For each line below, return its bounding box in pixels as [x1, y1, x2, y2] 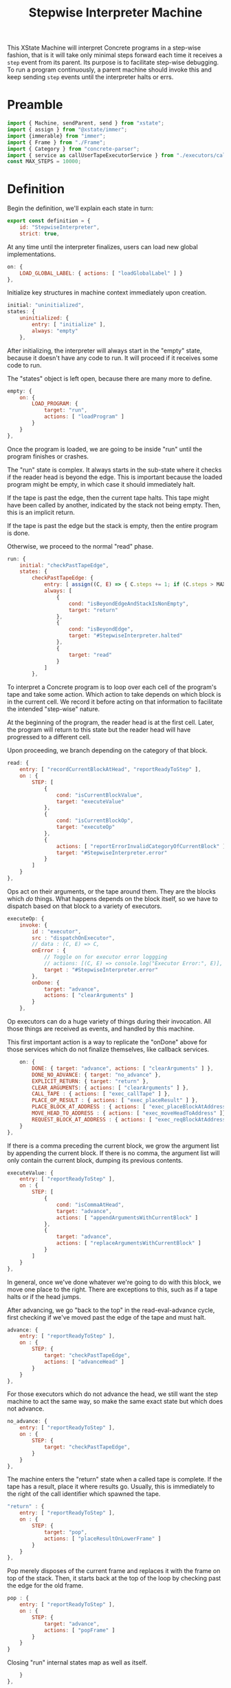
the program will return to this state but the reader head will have [7, 726, 191, 734]
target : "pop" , [43, 1528, 88, 1536]
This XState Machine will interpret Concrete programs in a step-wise [7, 43, 201, 52]
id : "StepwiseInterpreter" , [19, 224, 100, 231]
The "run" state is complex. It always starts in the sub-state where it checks [7, 465, 222, 474]
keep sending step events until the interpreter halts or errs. [7, 73, 174, 81]
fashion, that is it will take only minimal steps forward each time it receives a [7, 51, 223, 59]
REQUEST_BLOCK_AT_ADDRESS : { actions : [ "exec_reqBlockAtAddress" [32, 1116, 229, 1123]
